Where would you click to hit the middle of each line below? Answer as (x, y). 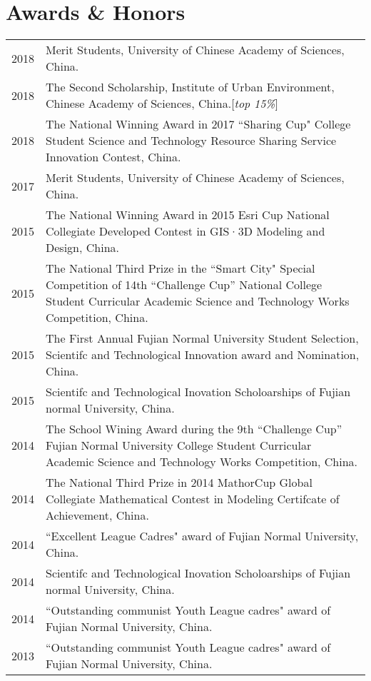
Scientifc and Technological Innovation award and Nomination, (203, 355)
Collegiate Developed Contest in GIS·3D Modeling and (185, 231)
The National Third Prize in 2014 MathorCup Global (179, 483)
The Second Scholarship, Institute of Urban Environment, (190, 87)
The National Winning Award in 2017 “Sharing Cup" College (198, 124)
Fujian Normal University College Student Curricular (179, 445)
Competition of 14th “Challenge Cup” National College (184, 285)
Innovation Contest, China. (113, 157)
